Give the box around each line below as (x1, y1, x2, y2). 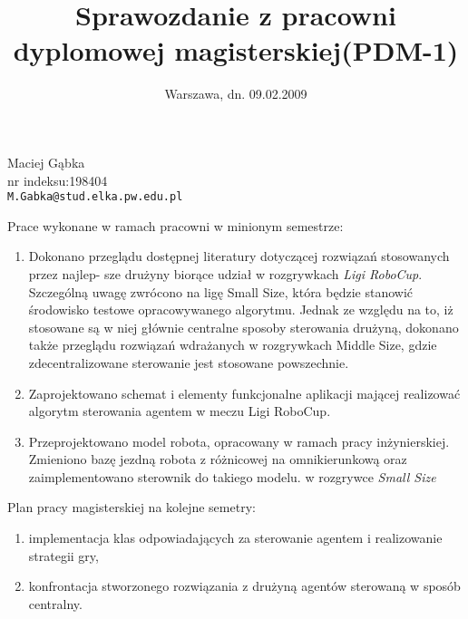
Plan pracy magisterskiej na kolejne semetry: (7, 498, 256, 517)
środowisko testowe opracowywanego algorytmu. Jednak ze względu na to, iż (28, 300, 453, 319)
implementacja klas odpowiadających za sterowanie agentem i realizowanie (28, 528, 443, 547)
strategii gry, (28, 546, 99, 565)
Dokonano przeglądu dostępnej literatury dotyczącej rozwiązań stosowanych (28, 247, 450, 266)
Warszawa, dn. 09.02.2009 (164, 84, 307, 103)
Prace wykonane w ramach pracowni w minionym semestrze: (7, 216, 344, 235)
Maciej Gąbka (7, 152, 85, 171)
